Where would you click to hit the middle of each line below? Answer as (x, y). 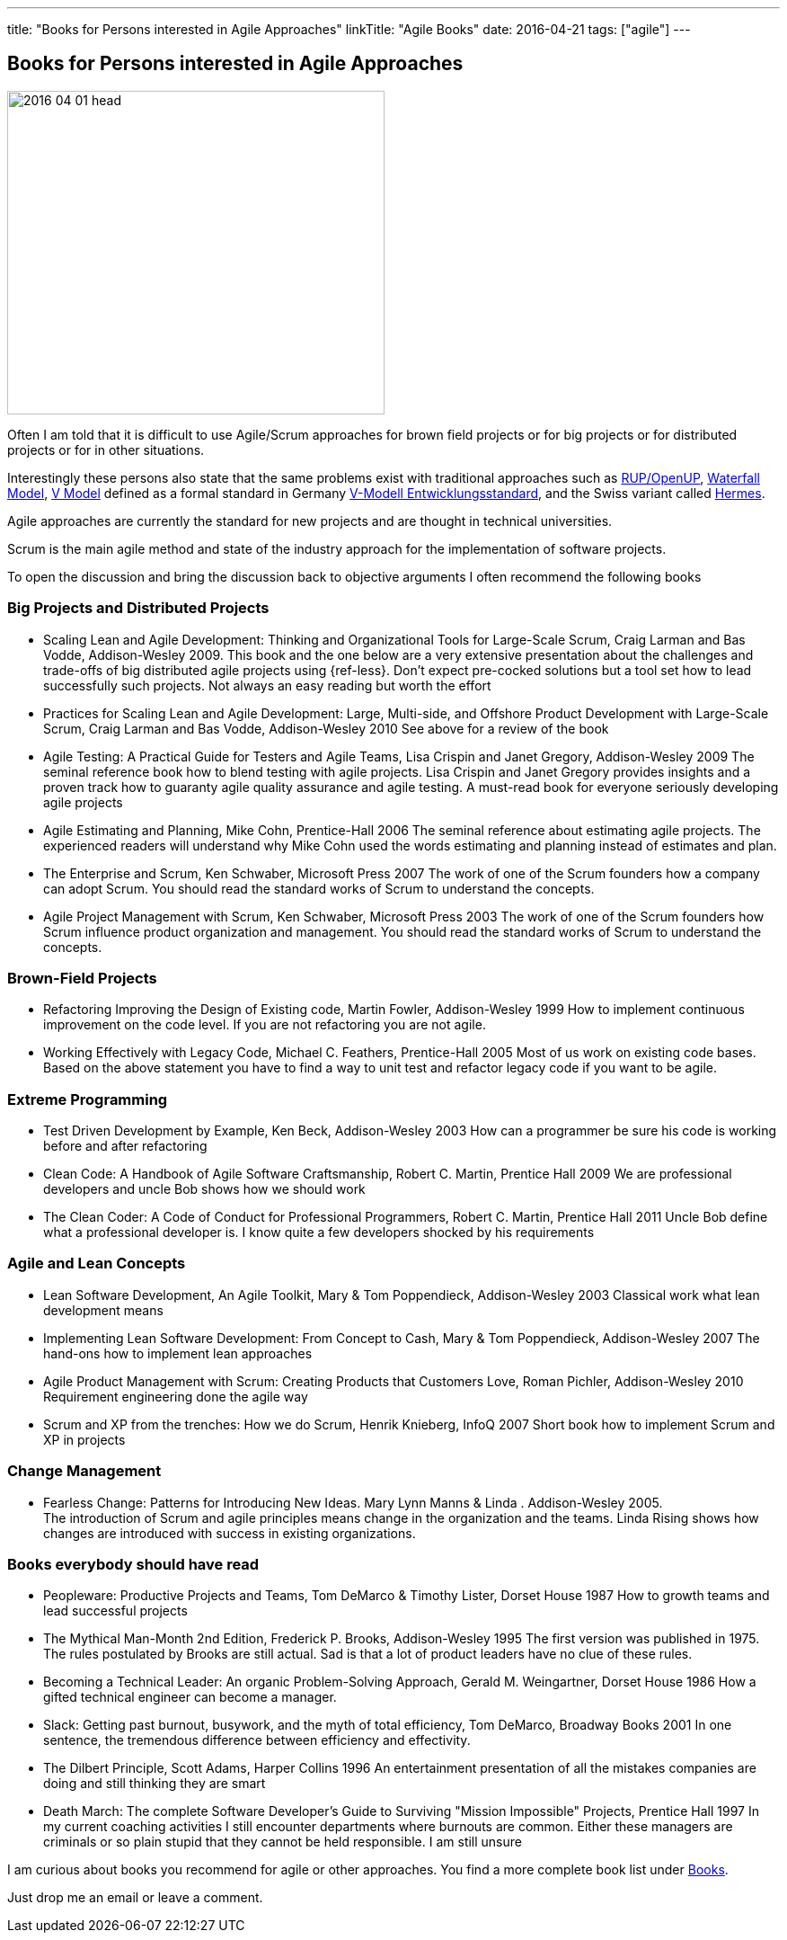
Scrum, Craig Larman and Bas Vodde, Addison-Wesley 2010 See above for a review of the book (326, 728)
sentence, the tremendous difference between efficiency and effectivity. (257, 1740)
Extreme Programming (88, 1099)
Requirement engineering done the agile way (176, 1396)
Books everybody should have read (133, 1564)
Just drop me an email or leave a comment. (135, 1898)
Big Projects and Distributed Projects (138, 608)
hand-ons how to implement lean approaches (178, 1353)
